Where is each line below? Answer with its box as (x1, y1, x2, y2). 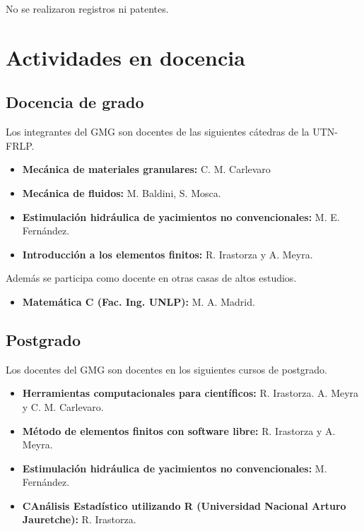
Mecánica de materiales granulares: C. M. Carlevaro (22, 162, 271, 177)
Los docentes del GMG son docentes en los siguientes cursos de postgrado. (6, 362, 328, 376)
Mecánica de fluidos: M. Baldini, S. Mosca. (22, 185, 221, 200)
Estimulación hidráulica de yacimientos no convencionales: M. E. (22, 209, 340, 224)
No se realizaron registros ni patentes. (6, 1, 169, 16)
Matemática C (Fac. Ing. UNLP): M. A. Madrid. (22, 294, 255, 309)
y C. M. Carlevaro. (22, 399, 104, 414)
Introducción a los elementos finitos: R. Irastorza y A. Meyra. (22, 246, 313, 261)
